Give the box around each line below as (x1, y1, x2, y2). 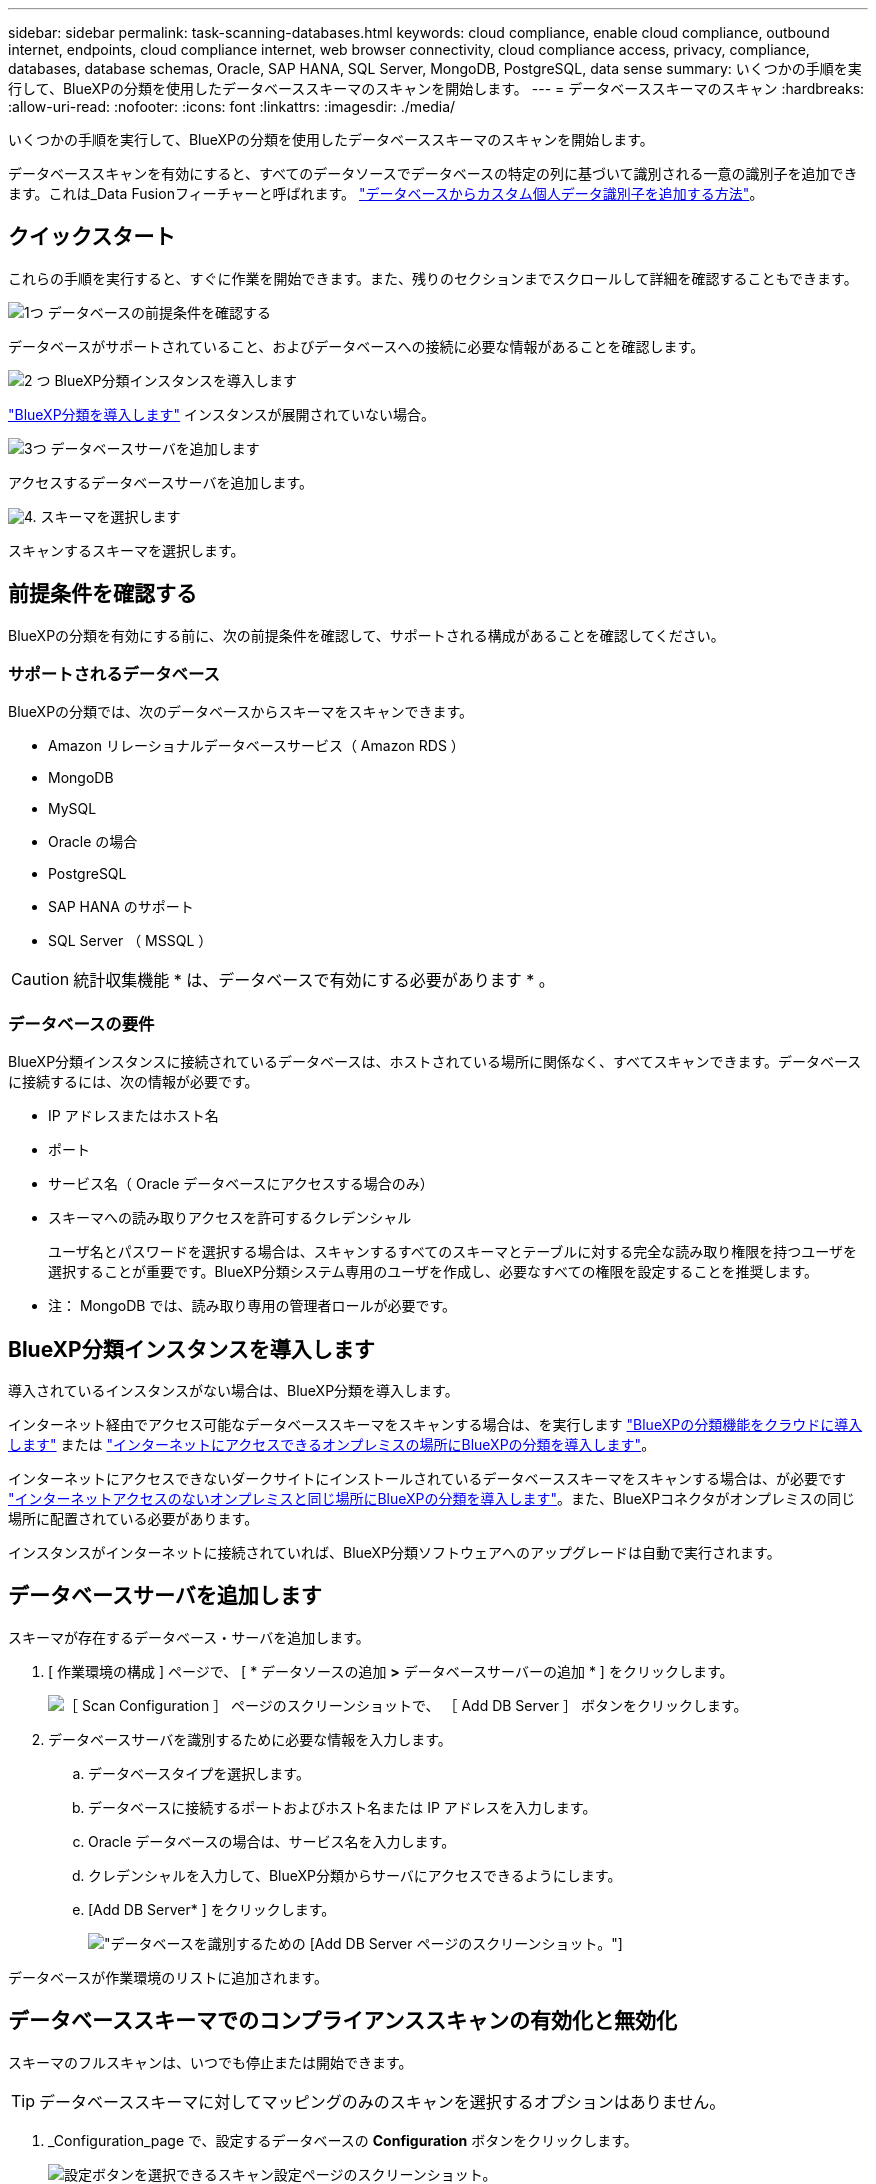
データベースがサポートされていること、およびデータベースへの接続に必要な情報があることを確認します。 (8, 337, 705, 355)
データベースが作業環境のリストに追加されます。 (8, 1968, 328, 1986)
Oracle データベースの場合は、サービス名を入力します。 (88, 1832, 456, 1850)
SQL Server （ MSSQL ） (48, 932, 213, 950)
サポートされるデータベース (8, 664, 220, 685)
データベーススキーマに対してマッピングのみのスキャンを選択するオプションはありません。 (39, 2091, 726, 2112)
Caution (11, 969, 70, 990)
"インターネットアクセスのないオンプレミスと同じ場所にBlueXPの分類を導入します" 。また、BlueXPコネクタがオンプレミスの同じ (8, 1490, 856, 1508)
